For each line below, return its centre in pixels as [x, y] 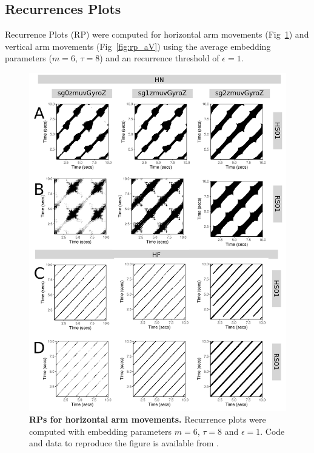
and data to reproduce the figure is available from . [124, 443]
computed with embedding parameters [101, 431]
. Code [272, 431]
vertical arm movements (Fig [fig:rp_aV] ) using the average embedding [138, 46]
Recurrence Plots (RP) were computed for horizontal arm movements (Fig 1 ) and [157, 34]
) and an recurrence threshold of [159, 58]
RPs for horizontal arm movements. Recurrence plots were [148, 419]
